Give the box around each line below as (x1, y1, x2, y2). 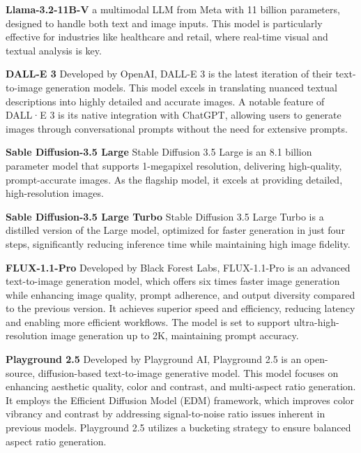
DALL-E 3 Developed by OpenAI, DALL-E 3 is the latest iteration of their (6, 66, 332, 81)
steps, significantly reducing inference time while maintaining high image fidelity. (6, 236, 351, 251)
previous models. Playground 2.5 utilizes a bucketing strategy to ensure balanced (6, 420, 351, 435)
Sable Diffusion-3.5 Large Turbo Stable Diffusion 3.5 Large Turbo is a (6, 209, 324, 223)
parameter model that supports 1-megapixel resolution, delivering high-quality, (6, 158, 342, 172)
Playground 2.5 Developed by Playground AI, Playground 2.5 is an (6, 352, 302, 366)
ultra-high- (293, 314, 339, 329)
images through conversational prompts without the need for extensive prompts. (6, 121, 348, 135)
